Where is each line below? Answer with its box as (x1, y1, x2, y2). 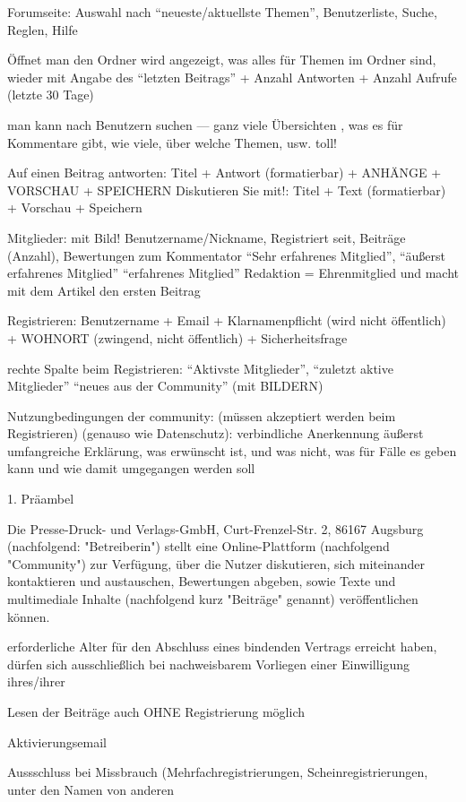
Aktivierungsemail (7, 732, 107, 751)
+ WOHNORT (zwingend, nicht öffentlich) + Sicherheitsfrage (7, 328, 348, 347)
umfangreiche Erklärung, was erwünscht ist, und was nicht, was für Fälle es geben (7, 441, 457, 460)
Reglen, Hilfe (7, 20, 78, 39)
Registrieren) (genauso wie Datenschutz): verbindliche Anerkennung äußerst (7, 424, 424, 443)
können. (7, 607, 50, 625)
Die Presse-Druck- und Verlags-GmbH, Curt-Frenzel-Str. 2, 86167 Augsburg (7, 519, 424, 538)
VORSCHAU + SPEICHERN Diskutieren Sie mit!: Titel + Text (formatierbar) (7, 180, 446, 199)
